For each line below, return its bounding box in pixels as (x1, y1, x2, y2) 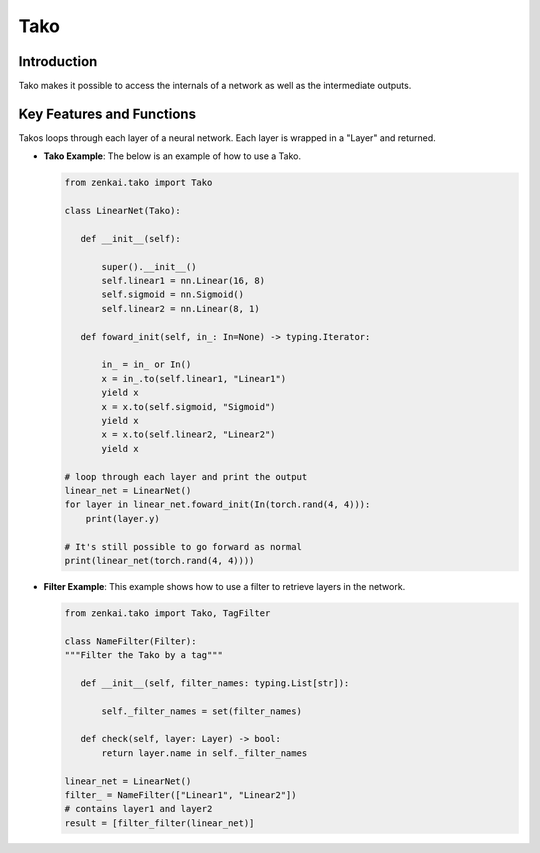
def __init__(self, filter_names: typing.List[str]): (80, 677, 350, 689)
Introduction (18, 53, 98, 70)
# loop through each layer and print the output (64, 471, 308, 482)
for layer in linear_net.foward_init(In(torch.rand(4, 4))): (64, 499, 371, 510)
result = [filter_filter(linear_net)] (64, 817, 255, 829)
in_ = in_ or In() (101, 359, 192, 370)
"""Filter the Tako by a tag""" (64, 650, 224, 661)
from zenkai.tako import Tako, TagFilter (64, 607, 271, 619)
